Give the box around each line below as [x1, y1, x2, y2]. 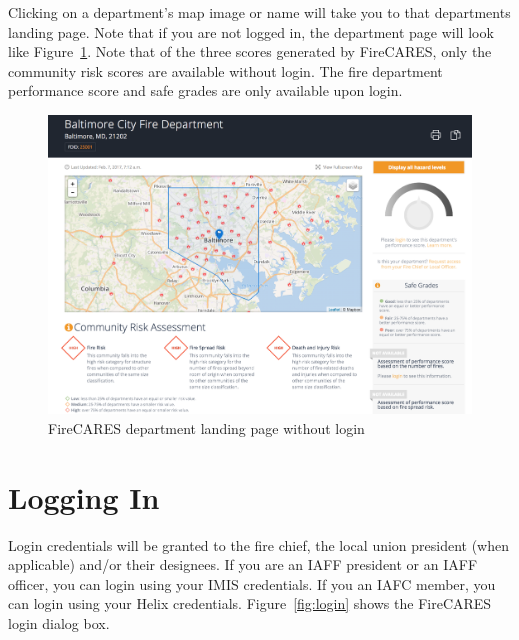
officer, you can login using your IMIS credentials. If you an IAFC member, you [8, 573, 496, 594]
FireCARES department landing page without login [48, 417, 365, 438]
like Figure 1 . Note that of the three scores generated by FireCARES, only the [8, 41, 492, 62]
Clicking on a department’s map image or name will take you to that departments [8, 2, 511, 22]
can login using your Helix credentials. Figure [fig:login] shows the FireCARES [8, 593, 492, 614]
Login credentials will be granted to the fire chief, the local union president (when [8, 534, 510, 555]
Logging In [8, 476, 160, 517]
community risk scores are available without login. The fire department [8, 60, 443, 81]
